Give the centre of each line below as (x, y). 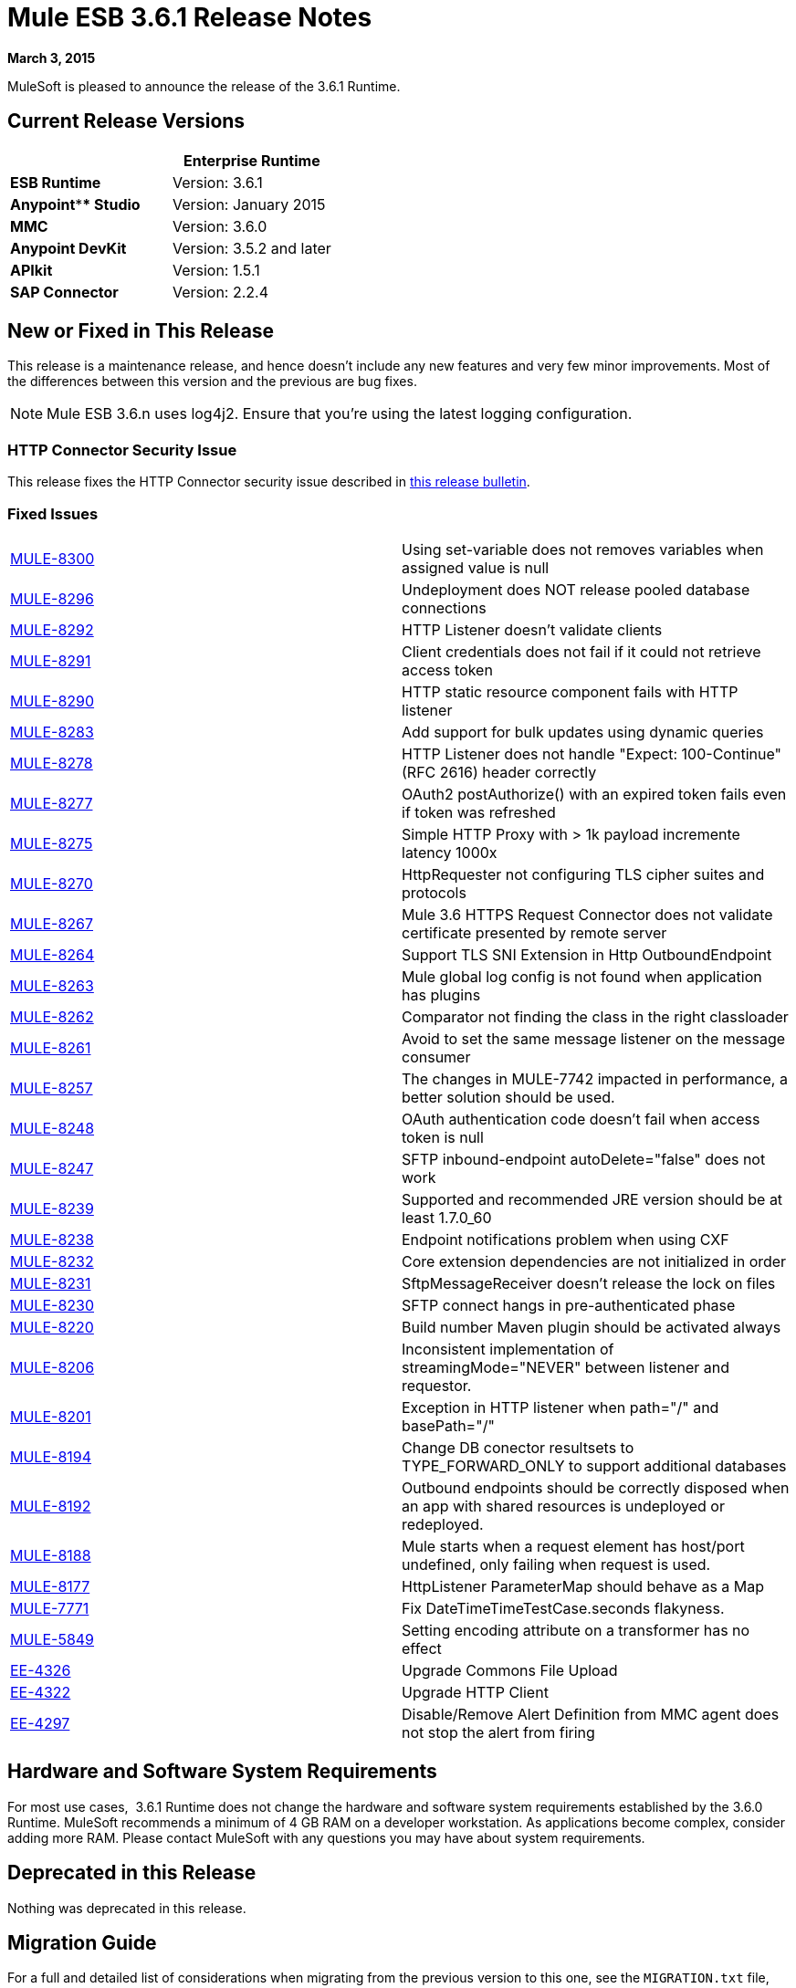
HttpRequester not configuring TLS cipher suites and (583, 874)
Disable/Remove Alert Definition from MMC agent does (591, 1714)
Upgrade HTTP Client (475, 1692)
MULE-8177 (50, 1586)
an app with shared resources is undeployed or (563, 1506)
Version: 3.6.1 (217, 182)
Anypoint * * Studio (75, 204)
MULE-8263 (52, 985)
